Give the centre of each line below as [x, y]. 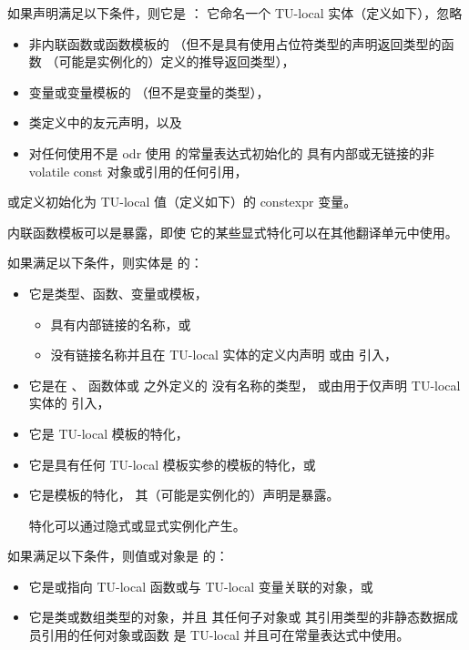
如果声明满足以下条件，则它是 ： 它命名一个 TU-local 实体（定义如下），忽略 [235, 13]
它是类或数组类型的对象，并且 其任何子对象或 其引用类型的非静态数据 [237, 617]
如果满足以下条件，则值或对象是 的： [118, 556]
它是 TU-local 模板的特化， [108, 433]
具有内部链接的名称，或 [121, 324]
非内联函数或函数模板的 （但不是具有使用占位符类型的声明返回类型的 [235, 43]
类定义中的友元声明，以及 [105, 122]
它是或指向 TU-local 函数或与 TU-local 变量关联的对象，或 [201, 586]
